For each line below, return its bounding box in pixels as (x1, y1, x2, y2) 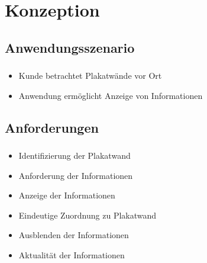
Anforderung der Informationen (18, 169, 133, 181)
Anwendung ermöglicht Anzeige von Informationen (18, 89, 203, 101)
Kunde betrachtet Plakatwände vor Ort (18, 69, 162, 82)
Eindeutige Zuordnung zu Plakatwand (18, 209, 157, 221)
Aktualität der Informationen (18, 248, 125, 261)
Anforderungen (5, 118, 99, 136)
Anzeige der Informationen (18, 189, 115, 201)
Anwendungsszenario (5, 38, 135, 56)
